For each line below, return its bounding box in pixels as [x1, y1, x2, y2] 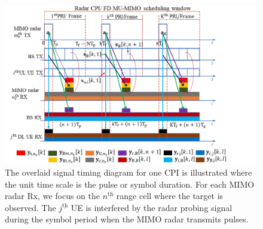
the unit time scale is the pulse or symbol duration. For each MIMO [5, 177, 255, 190]
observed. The [5, 201, 56, 213]
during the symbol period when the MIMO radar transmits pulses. [5, 213, 249, 225]
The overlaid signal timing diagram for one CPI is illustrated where [5, 166, 252, 178]
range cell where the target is [116, 189, 224, 202]
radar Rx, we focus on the [5, 189, 100, 202]
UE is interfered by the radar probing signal [71, 201, 233, 213]
